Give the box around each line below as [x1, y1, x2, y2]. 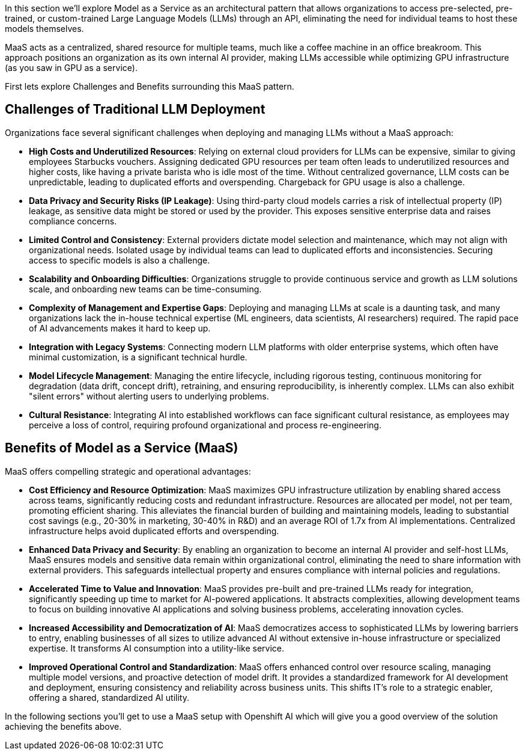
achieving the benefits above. [5, 721, 122, 732]
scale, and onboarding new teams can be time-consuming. [29, 283, 262, 294]
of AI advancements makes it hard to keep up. [29, 322, 211, 333]
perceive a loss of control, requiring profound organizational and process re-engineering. [29, 419, 381, 430]
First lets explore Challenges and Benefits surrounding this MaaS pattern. [5, 81, 294, 91]
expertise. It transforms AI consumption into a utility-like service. [29, 643, 285, 653]
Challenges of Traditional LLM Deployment [5, 102, 266, 117]
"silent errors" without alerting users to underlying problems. [29, 390, 269, 401]
